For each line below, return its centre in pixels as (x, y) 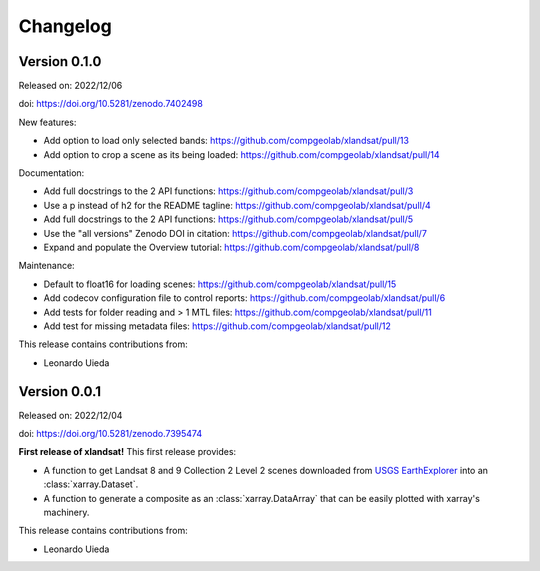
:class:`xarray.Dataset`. (91, 484)
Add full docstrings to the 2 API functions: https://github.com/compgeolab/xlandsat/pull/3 (228, 191)
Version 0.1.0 (60, 61)
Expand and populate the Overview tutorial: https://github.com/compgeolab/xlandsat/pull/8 (231, 247)
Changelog (65, 26)
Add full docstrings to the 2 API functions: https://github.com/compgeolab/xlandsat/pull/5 (228, 219)
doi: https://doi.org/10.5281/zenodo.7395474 (110, 433)
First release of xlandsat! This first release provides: (127, 452)
